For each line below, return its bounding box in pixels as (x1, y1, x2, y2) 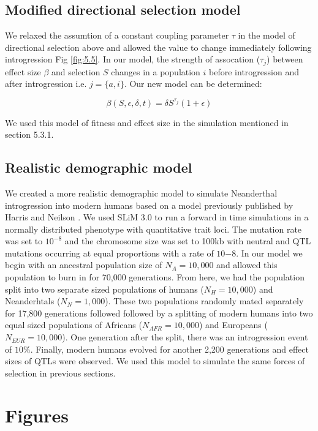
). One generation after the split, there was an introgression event (62, 331, 308, 343)
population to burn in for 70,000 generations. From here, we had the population (5, 271, 305, 283)
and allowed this (216, 258, 278, 271)
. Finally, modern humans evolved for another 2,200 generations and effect (30, 342, 309, 355)
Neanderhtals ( (5, 294, 61, 307)
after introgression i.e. (5, 77, 87, 90)
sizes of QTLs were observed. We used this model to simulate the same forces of (5, 354, 305, 367)
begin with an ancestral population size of (5, 258, 162, 271)
